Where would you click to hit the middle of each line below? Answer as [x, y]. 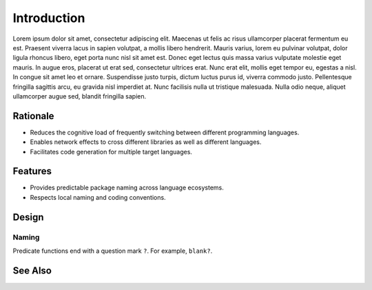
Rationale [33, 116]
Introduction [49, 18]
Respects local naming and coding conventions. [98, 197]
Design [28, 217]
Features [32, 171]
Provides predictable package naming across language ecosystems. [127, 188]
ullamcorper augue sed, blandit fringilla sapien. [80, 96]
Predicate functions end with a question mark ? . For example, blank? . [113, 251]
